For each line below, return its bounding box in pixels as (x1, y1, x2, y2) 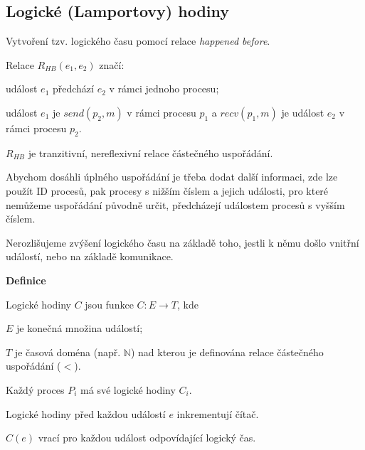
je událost (281, 105, 324, 119)
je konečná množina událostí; (16, 321, 143, 336)
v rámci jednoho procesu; (109, 81, 219, 96)
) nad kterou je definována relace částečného (130, 344, 324, 359)
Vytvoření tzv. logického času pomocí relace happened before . (6, 33, 270, 48)
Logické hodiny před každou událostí (6, 406, 166, 421)
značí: (99, 57, 125, 72)
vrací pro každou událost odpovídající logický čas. (38, 430, 256, 445)
